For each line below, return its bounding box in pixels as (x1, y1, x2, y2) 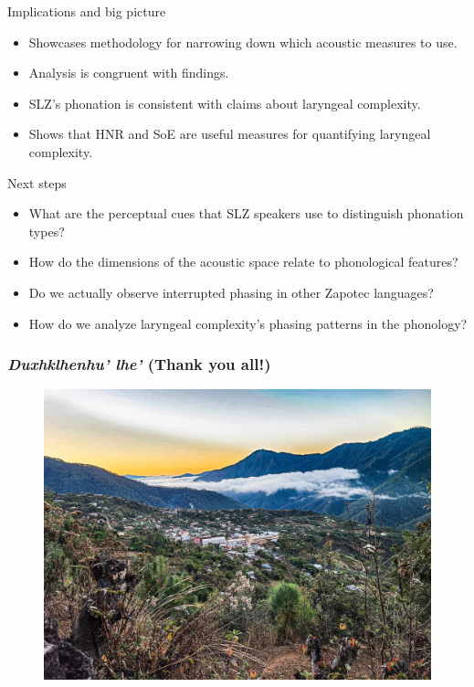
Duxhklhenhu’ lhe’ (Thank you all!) (7, 353, 271, 375)
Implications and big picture (7, 2, 166, 20)
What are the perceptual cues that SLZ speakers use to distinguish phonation (28, 204, 464, 223)
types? (28, 221, 65, 240)
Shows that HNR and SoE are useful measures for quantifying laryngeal (28, 124, 431, 143)
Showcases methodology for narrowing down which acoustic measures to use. (28, 32, 458, 51)
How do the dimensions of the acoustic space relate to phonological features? (28, 252, 458, 271)
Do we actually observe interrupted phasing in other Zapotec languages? (28, 282, 434, 301)
